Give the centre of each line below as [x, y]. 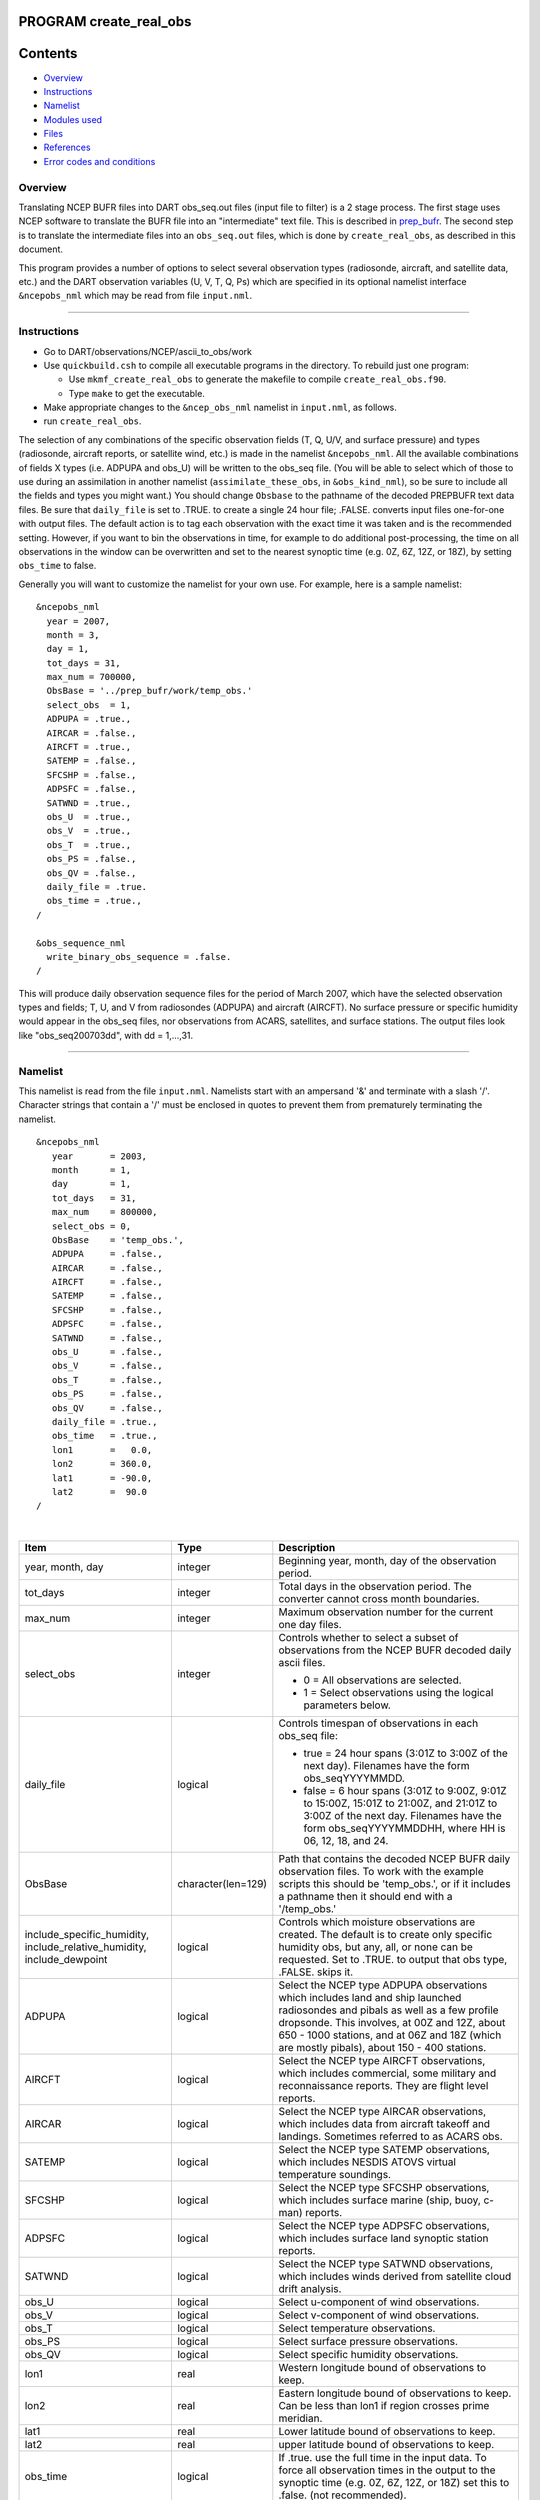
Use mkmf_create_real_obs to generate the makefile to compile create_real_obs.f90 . [257, 379]
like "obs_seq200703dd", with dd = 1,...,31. [106, 1035]
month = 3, [73, 634]
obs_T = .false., [107, 1379]
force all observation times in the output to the [387, 2470]
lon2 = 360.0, [102, 1464]
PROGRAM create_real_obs [105, 21]
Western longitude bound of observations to [382, 2368]
